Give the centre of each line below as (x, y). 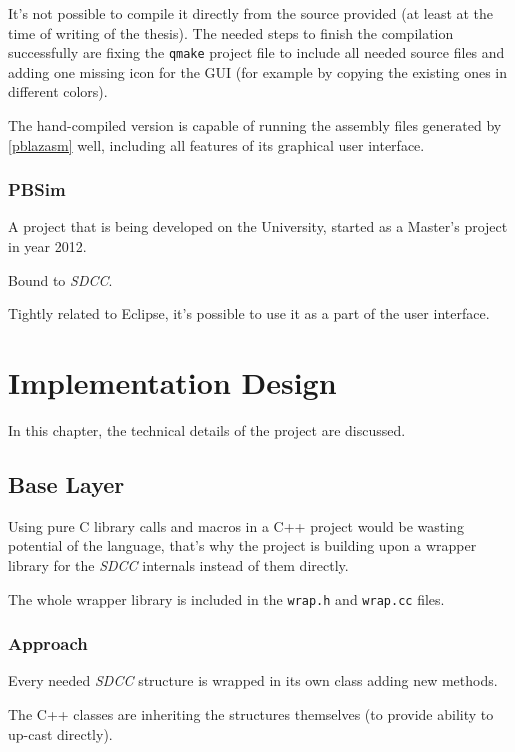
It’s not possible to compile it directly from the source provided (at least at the (251, 13)
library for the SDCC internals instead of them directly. (178, 564)
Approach (48, 643)
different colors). (58, 91)
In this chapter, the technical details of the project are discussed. (207, 429)
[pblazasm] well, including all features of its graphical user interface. (216, 144)
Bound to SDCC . (60, 279)
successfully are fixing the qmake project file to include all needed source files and (256, 52)
